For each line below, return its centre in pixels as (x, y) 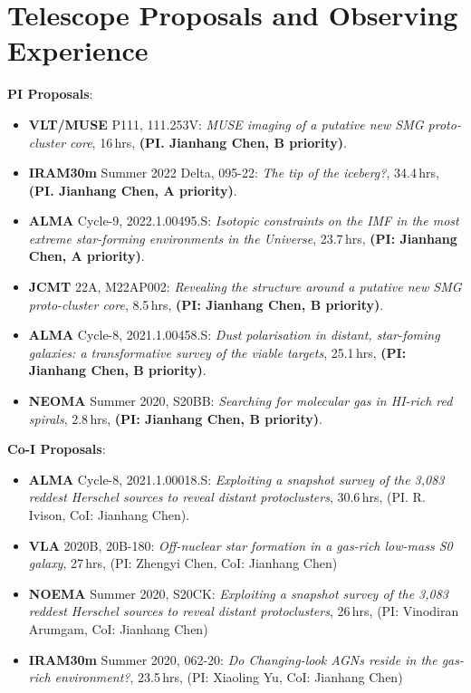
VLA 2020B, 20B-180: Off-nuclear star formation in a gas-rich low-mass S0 (240, 545)
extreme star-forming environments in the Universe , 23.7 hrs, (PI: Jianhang (243, 238)
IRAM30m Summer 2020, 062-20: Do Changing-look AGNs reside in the (233, 659)
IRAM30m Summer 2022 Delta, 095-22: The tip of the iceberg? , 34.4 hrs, (234, 173)
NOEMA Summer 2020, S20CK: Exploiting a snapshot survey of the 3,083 (239, 593)
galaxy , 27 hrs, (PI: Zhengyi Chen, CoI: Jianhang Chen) (183, 563)
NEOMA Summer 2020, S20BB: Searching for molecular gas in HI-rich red (240, 401)
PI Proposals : (50, 94)
